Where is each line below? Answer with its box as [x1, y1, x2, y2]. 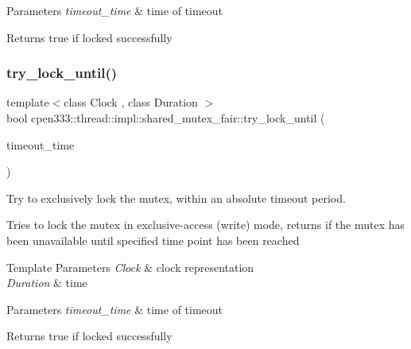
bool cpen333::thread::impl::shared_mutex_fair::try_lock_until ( [6, 110, 325, 126]
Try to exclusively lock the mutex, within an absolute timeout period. [6, 189, 346, 206]
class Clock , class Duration [64, 94, 198, 111]
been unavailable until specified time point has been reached [6, 231, 300, 248]
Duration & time [6, 274, 87, 291]
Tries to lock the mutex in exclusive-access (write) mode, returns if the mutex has [6, 216, 405, 233]
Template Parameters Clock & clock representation [6, 258, 254, 275]
